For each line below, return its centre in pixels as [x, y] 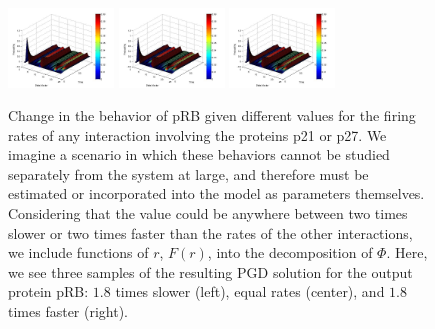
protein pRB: [48, 291]
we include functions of [78, 252]
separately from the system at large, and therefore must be [188, 173]
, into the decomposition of [290, 252]
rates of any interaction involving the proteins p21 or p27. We [197, 134]
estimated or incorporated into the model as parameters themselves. [216, 193]
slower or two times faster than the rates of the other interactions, [210, 232]
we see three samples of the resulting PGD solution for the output [210, 271]
